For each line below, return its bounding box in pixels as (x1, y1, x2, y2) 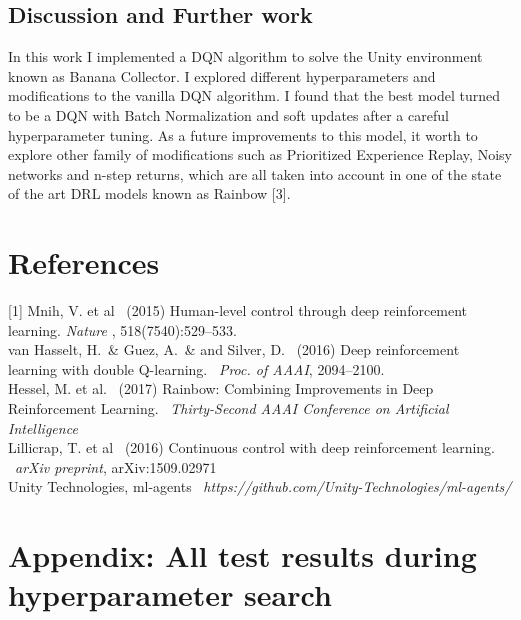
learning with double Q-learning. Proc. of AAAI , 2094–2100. (8, 358, 385, 379)
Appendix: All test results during (8, 535, 477, 576)
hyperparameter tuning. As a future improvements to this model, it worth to (8, 124, 478, 145)
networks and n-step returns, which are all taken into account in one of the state (8, 163, 502, 184)
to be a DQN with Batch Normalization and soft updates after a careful (8, 104, 449, 125)
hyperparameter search (8, 574, 332, 615)
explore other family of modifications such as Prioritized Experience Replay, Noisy (8, 144, 512, 165)
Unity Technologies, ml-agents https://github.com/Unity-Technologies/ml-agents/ (8, 476, 512, 497)
